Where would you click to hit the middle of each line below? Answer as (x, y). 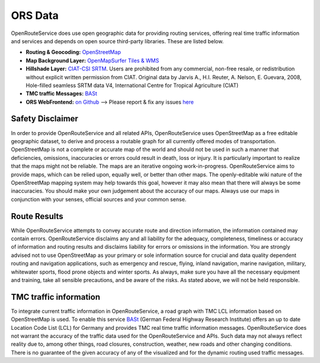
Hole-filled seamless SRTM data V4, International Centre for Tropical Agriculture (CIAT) (132, 85)
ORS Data (35, 15)
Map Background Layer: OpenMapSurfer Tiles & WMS (92, 60)
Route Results (37, 216)
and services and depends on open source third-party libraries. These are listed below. (117, 41)
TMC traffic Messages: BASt (62, 94)
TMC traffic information (56, 297)
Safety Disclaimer (44, 119)
